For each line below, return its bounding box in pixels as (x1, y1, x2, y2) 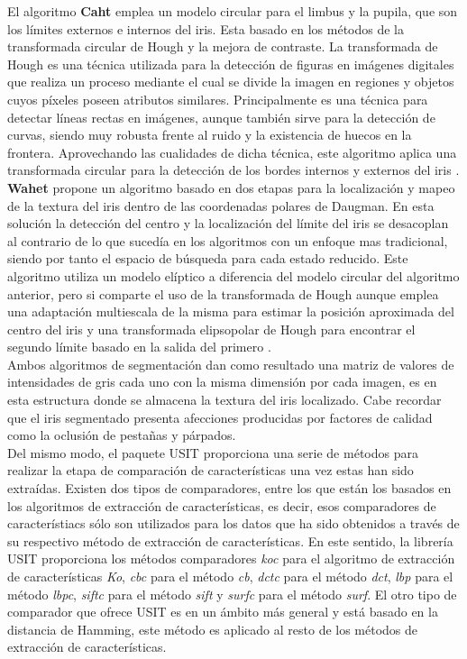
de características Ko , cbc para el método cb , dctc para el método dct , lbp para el (7, 567, 453, 585)
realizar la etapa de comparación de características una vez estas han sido (7, 461, 414, 480)
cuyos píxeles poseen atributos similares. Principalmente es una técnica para (7, 89, 428, 108)
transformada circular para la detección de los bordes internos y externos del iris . (7, 160, 460, 179)
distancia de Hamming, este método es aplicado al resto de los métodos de (7, 619, 418, 638)
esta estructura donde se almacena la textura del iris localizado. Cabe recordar (7, 390, 442, 409)
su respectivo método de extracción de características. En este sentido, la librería (7, 531, 453, 550)
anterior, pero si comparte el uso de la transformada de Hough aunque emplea (7, 284, 439, 303)
